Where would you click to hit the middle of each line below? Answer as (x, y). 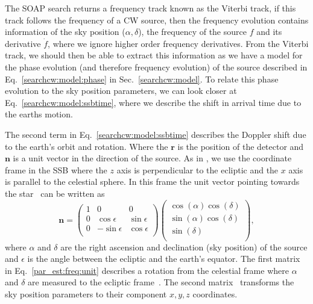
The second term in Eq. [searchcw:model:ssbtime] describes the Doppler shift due (156, 134)
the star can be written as (55, 193)
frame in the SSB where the (56, 169)
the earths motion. (39, 114)
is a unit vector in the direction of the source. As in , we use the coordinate (152, 158)
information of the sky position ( (65, 32)
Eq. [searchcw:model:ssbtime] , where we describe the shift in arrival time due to (153, 102)
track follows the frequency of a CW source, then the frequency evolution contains (157, 20)
